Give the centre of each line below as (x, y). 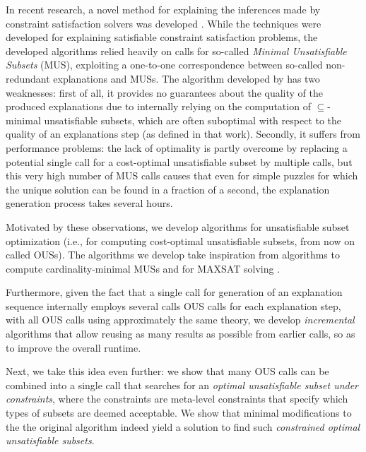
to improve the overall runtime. (73, 347)
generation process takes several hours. (89, 203)
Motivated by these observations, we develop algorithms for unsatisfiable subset (178, 226)
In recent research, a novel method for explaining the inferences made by (163, 9)
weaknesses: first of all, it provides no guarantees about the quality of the (164, 92)
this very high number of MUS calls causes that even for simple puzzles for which (182, 176)
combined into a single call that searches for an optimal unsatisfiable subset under (182, 385)
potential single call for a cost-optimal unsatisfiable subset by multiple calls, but (179, 161)
